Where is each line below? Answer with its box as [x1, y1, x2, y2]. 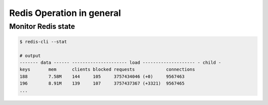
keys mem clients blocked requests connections [19, 67, 196, 72]
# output [19, 53, 41, 58]
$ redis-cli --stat [19, 39, 67, 44]
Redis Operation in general [9, 7, 121, 18]
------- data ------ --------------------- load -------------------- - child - [19, 60, 221, 65]
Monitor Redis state [9, 22, 75, 31]
